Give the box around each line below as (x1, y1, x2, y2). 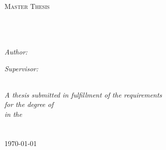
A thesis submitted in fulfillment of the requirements (4, 89, 162, 100)
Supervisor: (4, 63, 38, 73)
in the (4, 108, 22, 119)
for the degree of (4, 99, 54, 109)
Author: (4, 46, 28, 56)
